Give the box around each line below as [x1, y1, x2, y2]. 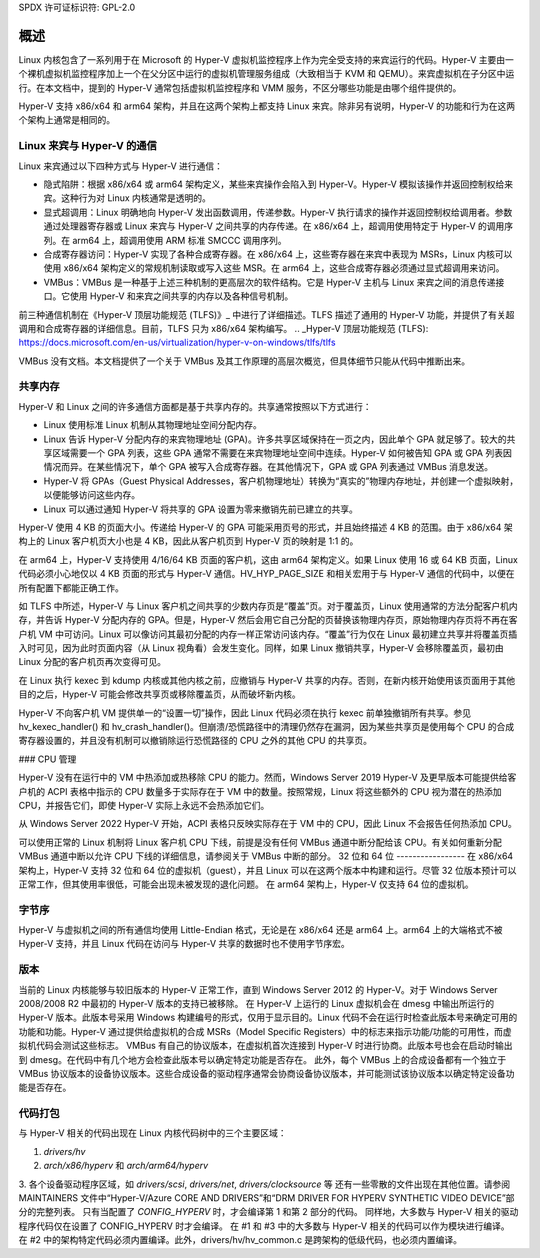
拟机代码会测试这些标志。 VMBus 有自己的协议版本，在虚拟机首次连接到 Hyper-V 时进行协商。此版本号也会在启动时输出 [18, 1040, 514, 1052]
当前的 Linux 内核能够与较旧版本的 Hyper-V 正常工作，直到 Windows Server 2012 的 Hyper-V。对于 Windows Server [18, 983, 499, 995]
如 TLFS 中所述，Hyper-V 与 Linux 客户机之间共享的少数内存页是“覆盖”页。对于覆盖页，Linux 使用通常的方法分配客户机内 [18, 600, 519, 612]
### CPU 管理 [18, 753, 77, 765]
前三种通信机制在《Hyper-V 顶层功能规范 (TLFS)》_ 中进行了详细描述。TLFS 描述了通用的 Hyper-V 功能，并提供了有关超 [18, 308, 515, 320]
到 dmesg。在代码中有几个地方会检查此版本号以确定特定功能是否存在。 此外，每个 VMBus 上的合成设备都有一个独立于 [18, 1053, 507, 1065]
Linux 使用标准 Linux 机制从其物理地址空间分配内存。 [43, 419, 262, 431]
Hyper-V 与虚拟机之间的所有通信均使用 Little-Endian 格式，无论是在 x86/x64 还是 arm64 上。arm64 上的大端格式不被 [18, 924, 503, 936]
